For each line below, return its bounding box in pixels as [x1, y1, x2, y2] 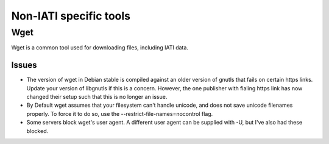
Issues [11, 60, 37, 70]
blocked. [26, 127, 49, 134]
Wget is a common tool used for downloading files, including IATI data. [11, 44, 189, 51]
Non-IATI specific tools [11, 9, 131, 23]
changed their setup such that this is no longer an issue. [26, 93, 168, 101]
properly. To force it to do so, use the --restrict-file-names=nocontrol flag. [26, 110, 213, 117]
